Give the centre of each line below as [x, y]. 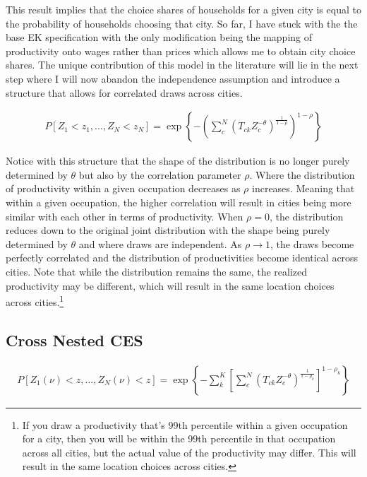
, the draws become [312, 243]
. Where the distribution [302, 174]
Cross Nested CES [74, 340]
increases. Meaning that [303, 188]
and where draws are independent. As [160, 243]
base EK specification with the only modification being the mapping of [159, 37]
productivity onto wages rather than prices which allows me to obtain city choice [181, 51]
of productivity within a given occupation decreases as [123, 188]
